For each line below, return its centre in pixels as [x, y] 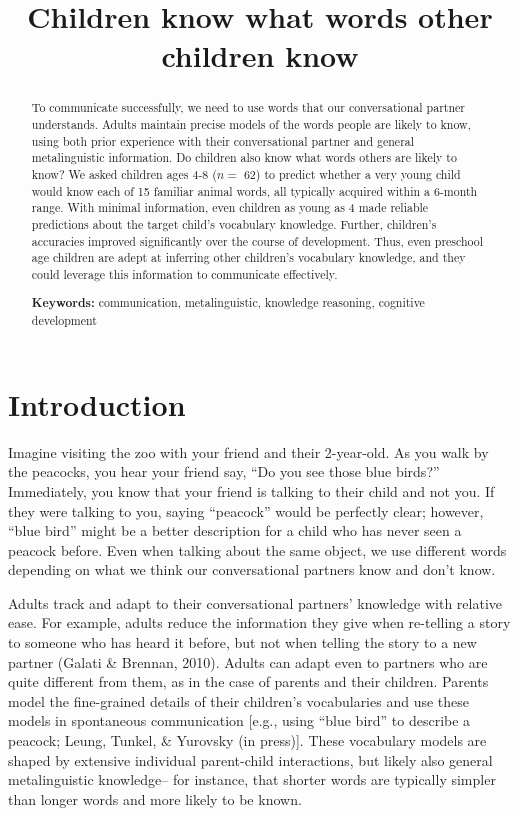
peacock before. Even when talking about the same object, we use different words [257, 549]
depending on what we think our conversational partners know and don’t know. [252, 569]
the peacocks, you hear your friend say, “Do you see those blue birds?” [224, 471]
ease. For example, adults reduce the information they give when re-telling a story [259, 622]
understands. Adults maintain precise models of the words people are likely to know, [251, 124]
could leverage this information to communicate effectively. [184, 273]
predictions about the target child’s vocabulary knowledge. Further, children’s [234, 223]
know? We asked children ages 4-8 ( [124, 173]
